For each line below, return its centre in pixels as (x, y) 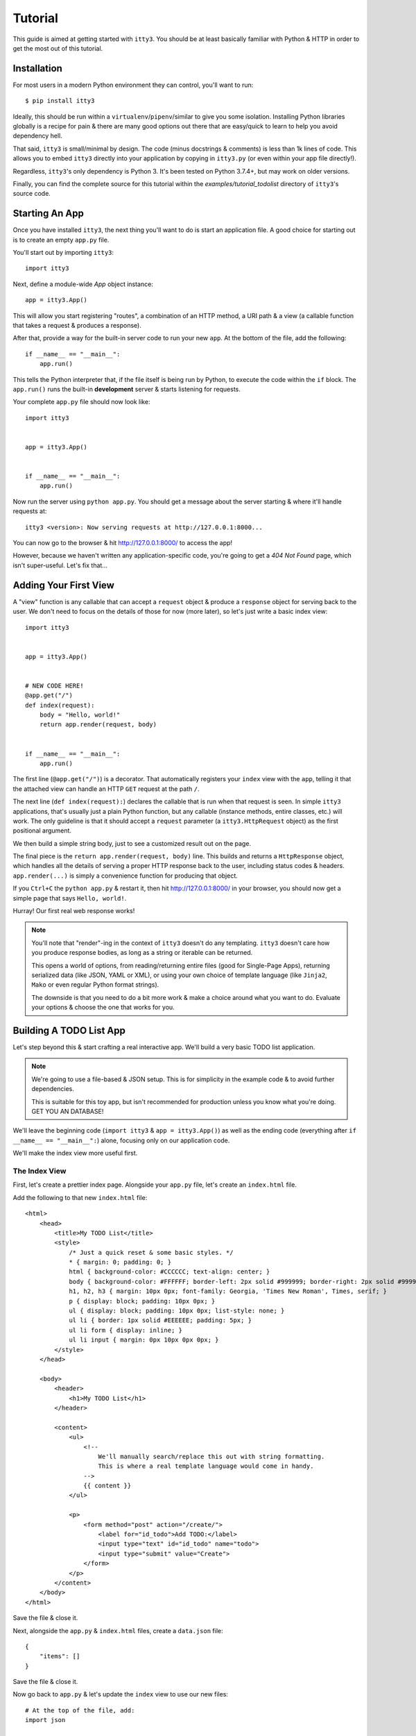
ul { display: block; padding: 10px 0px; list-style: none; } (177, 1311)
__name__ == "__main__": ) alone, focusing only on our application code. (121, 1140)
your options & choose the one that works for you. (103, 1008)
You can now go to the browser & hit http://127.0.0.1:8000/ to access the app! (122, 543)
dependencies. (53, 1089)
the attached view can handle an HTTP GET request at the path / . (106, 789)
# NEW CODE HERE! (54, 685)
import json (45, 1720)
